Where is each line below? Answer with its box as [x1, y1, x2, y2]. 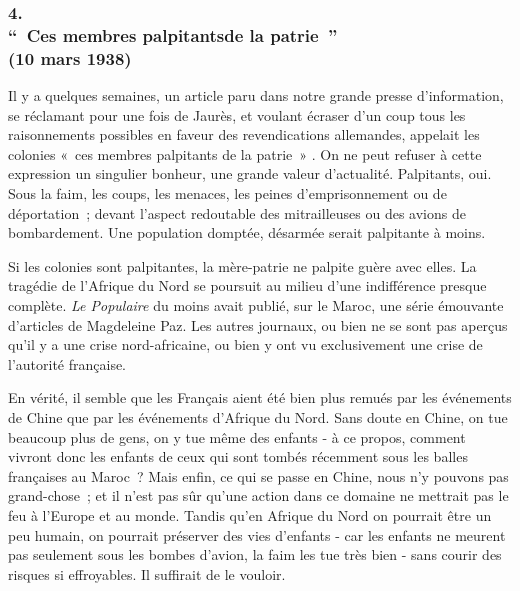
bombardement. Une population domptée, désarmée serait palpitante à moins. [8, 222, 486, 243]
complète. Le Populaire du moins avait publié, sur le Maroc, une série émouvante [8, 295, 504, 315]
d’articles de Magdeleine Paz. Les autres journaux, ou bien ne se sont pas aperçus [8, 314, 508, 335]
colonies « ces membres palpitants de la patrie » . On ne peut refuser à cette [8, 143, 482, 164]
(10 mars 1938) [8, 45, 132, 70]
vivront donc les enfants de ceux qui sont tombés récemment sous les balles [8, 446, 468, 467]
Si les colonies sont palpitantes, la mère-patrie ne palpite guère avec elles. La [8, 255, 477, 276]
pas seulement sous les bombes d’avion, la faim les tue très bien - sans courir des [8, 544, 502, 565]
